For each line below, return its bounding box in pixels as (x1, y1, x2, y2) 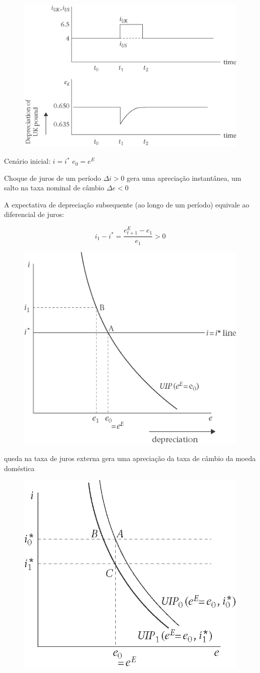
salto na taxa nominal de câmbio (4, 182, 104, 193)
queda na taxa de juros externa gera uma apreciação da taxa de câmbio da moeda (4, 453, 256, 464)
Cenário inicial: (4, 156, 51, 166)
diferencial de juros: (4, 209, 64, 219)
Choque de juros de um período (4, 172, 101, 183)
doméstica (4, 463, 35, 473)
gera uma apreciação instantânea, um (126, 172, 241, 183)
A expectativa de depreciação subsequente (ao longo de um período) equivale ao (4, 199, 249, 209)
